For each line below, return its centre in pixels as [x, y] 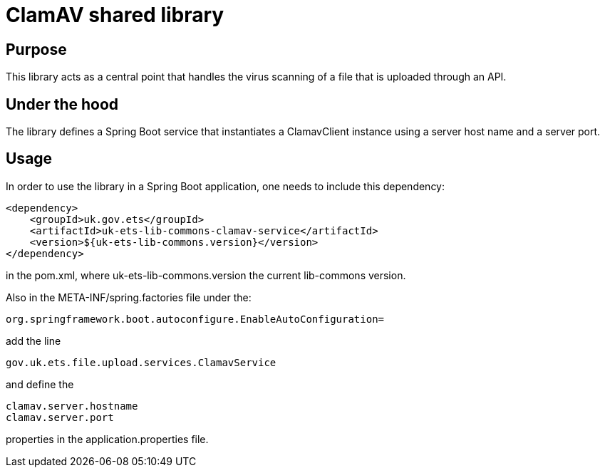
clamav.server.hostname [72, 406]
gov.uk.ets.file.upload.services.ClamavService [141, 362]
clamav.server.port [60, 417]
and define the [40, 384]
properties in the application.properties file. [107, 439]
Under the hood [62, 104]
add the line [33, 341]
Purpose [36, 49]
